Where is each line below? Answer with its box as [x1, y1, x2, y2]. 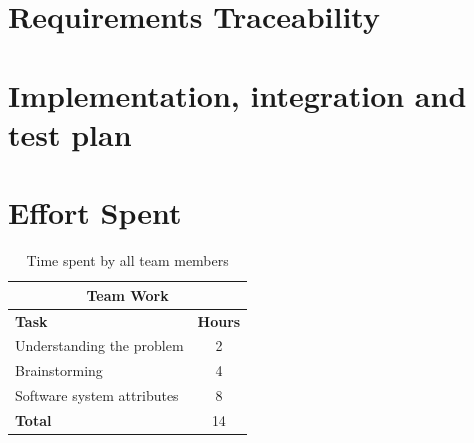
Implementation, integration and [8, 74, 467, 115]
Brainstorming [15, 360, 103, 381]
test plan [8, 113, 132, 154]
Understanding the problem [15, 335, 184, 356]
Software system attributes [15, 385, 179, 406]
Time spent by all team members [26, 250, 229, 271]
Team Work [86, 284, 169, 305]
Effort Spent [8, 192, 182, 233]
